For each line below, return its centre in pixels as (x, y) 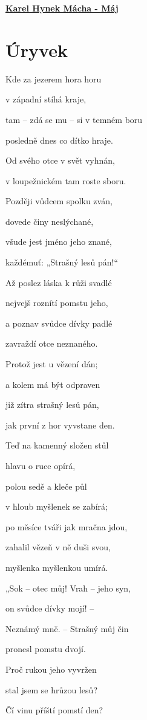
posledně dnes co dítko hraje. (59, 140)
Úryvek (37, 49)
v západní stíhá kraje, (46, 99)
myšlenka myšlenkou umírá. (57, 567)
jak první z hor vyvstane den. (60, 425)
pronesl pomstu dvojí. (46, 649)
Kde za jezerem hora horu (54, 78)
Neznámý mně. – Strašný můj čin (67, 628)
